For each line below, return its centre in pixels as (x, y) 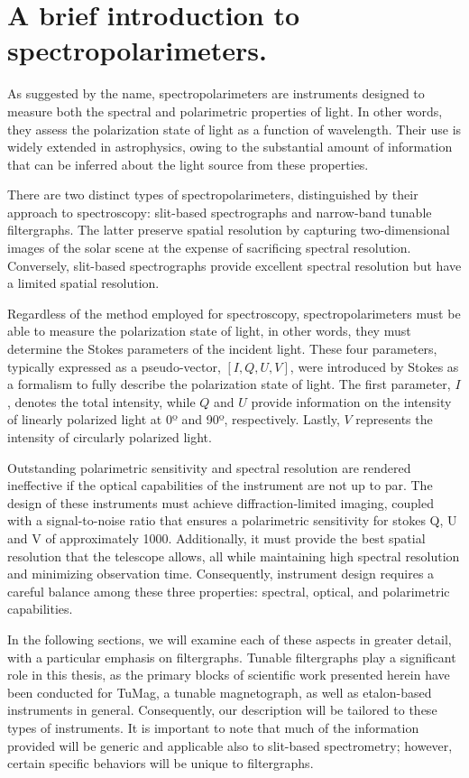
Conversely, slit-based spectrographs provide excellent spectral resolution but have (234, 265)
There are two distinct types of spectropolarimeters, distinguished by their (213, 194)
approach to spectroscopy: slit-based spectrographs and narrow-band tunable (220, 212)
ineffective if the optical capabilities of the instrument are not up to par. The (220, 485)
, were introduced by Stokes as (374, 366)
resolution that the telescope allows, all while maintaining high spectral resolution (234, 556)
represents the (394, 419)
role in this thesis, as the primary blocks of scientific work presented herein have (229, 675)
